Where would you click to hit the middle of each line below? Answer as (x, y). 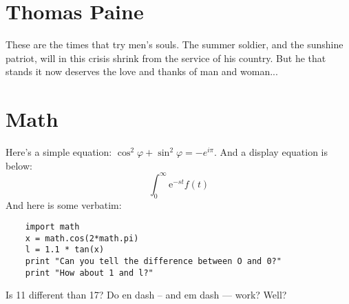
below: (19, 165)
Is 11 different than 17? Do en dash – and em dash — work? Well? (146, 295)
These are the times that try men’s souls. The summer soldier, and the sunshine (174, 44)
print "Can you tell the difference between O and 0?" (153, 262)
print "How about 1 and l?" (89, 273)
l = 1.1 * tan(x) (65, 250)
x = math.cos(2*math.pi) (82, 238)
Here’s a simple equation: (59, 152)
